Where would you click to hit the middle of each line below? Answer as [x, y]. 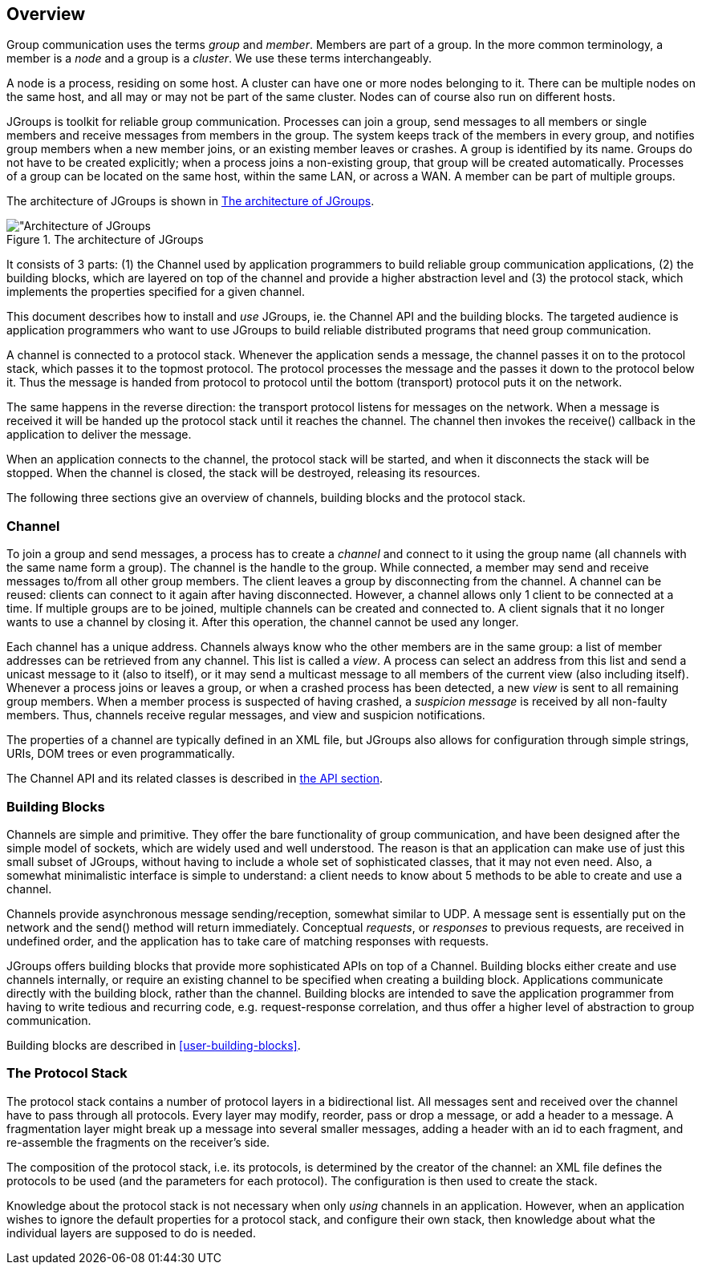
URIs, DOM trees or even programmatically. [121, 754]
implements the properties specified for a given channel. [156, 292]
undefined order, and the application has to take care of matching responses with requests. [248, 941]
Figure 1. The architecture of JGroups [105, 240]
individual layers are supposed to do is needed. [131, 1233]
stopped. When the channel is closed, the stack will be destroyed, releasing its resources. [243, 473]
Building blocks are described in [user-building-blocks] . [154, 1045]
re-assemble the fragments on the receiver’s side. [138, 1142]
